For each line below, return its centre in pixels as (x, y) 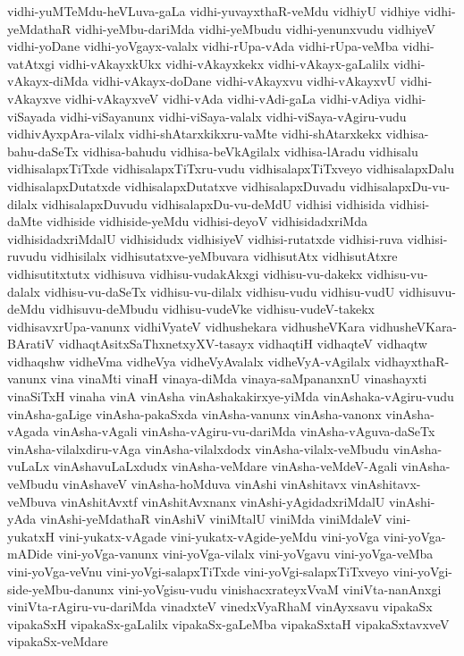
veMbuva (32, 501)
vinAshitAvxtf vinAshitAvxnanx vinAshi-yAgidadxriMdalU (223, 501)
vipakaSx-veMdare (58, 641)
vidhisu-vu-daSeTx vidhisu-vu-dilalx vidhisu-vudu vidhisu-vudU (219, 291)
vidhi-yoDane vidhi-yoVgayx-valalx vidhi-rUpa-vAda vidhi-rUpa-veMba (203, 46)
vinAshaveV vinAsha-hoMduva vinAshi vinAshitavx (204, 484)
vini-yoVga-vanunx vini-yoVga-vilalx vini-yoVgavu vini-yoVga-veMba (245, 554)
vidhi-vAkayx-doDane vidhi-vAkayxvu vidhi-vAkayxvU (245, 81)
